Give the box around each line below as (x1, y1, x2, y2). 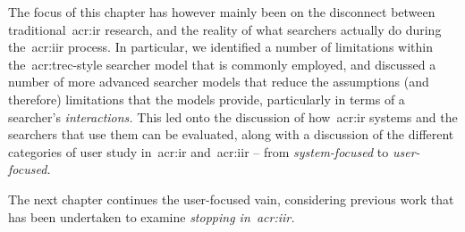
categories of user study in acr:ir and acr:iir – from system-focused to (8, 142, 389, 161)
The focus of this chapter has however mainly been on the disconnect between (8, 3, 435, 21)
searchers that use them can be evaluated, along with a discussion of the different (8, 125, 454, 144)
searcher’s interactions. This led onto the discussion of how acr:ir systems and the (8, 107, 458, 126)
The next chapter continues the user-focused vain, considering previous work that (8, 189, 454, 208)
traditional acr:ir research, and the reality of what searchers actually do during (8, 20, 442, 38)
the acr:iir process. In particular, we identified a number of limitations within (8, 37, 433, 56)
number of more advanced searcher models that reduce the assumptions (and (8, 72, 429, 91)
